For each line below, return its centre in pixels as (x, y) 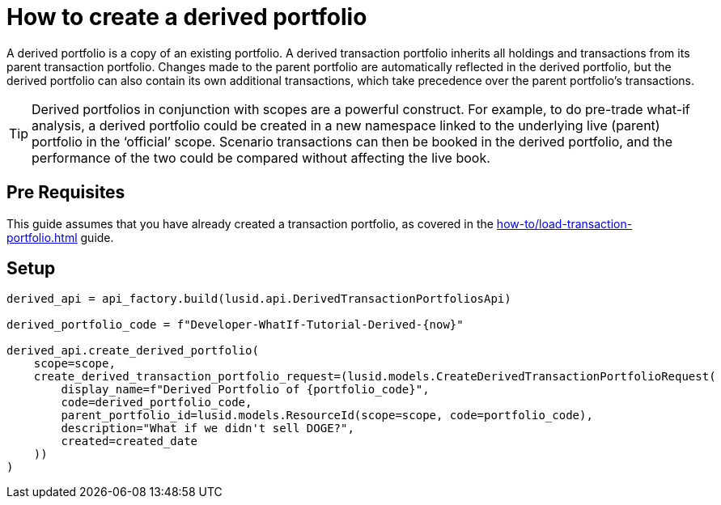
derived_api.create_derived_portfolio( (133, 351)
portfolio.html (42, 237)
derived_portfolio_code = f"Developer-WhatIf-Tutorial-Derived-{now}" (235, 325)
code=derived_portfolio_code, (157, 403)
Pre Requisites (66, 193)
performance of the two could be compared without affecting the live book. (261, 157)
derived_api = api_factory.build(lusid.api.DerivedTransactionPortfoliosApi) (259, 299)
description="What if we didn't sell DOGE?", (208, 429)
